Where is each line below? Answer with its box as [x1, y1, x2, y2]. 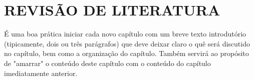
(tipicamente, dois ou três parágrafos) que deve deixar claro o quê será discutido [4, 38, 250, 48]
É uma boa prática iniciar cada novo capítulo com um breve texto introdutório [4, 28, 246, 39]
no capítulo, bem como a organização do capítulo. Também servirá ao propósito [4, 48, 249, 58]
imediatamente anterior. [4, 67, 78, 78]
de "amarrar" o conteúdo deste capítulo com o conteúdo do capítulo [4, 57, 211, 68]
